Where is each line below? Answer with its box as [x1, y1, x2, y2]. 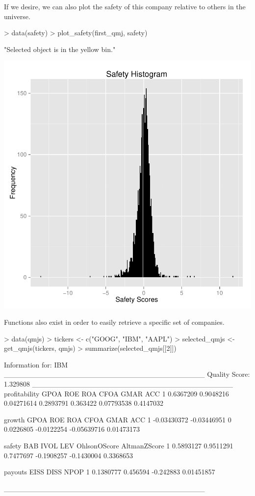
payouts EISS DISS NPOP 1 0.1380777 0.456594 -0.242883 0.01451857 [4, 467, 215, 477]
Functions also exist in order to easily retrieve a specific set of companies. [4, 316, 225, 327]
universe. [4, 11, 30, 21]
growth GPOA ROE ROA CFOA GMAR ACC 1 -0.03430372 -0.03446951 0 [4, 414, 231, 424]
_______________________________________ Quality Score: [4, 369, 250, 379]
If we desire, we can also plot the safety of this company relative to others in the [4, 1, 246, 11]
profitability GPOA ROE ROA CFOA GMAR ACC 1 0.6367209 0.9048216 [4, 388, 229, 398]
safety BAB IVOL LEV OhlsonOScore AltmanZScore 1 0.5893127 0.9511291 [4, 440, 233, 450]
